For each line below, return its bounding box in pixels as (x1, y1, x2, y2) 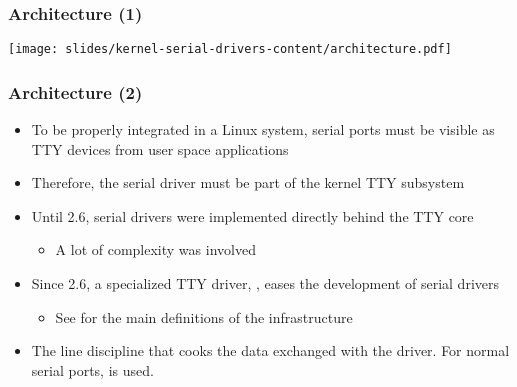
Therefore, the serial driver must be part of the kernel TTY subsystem (31, 172, 465, 193)
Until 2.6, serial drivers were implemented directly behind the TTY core (31, 205, 474, 226)
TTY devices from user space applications (31, 138, 289, 159)
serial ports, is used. (31, 359, 154, 380)
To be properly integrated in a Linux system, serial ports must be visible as (31, 119, 495, 140)
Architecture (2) (8, 79, 143, 104)
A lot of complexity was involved (55, 239, 256, 260)
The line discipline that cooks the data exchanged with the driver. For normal (31, 340, 510, 361)
